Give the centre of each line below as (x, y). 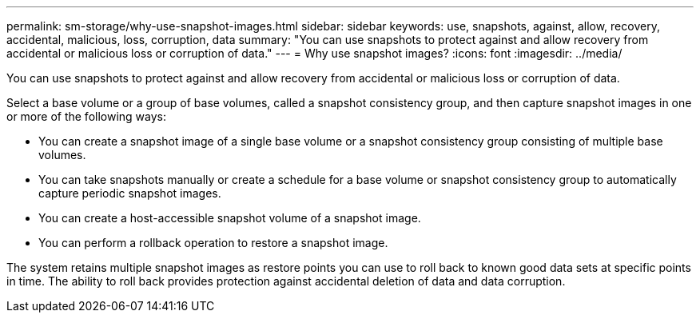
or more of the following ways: (87, 116)
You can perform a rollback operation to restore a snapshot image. (213, 243)
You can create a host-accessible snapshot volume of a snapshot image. (230, 218)
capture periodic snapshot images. (130, 193)
